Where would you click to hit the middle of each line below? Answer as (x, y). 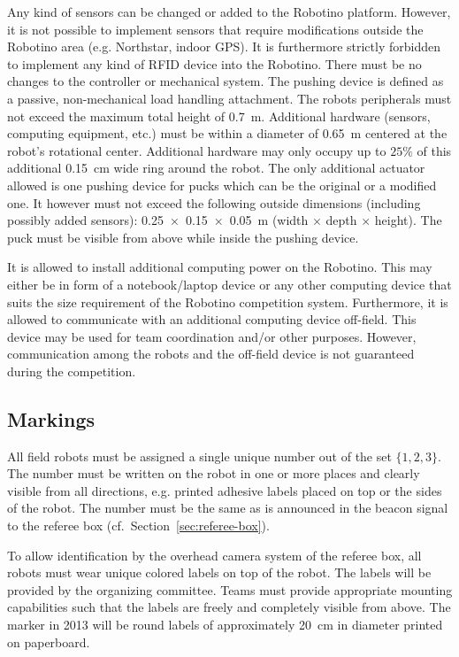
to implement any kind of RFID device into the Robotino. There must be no (214, 63)
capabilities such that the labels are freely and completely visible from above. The (229, 607)
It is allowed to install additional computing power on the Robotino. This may (220, 267)
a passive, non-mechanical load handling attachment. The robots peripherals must (229, 98)
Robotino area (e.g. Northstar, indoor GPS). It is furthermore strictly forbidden (224, 46)
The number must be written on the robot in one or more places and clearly (214, 473)
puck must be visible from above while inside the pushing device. (183, 237)
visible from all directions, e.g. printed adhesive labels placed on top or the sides (225, 490)
